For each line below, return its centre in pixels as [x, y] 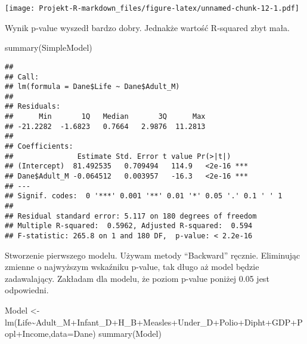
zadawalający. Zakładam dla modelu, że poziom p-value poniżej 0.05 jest [137, 278]
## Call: [22, 77]
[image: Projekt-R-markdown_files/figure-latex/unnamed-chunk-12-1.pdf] [152, 8]
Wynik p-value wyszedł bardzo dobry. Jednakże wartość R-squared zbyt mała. [148, 27]
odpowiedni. [27, 290]
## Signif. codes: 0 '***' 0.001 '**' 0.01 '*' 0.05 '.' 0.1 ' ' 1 [144, 196]
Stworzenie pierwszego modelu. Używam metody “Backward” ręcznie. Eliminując [153, 255]
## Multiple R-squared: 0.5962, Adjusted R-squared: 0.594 [129, 226]
